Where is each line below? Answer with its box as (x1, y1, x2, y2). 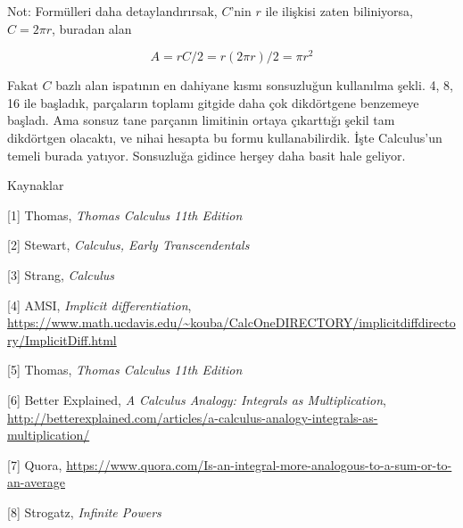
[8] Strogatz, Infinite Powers (7, 502, 161, 521)
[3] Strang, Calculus (7, 266, 115, 285)
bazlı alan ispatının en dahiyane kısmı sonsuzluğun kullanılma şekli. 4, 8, (55, 76, 453, 95)
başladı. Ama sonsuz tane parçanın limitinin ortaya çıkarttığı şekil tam (7, 111, 395, 129)
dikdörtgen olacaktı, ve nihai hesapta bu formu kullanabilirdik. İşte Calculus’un (7, 128, 442, 147)
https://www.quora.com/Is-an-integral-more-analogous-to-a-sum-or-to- (66, 455, 452, 474)
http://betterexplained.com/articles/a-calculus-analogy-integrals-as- (7, 408, 378, 426)
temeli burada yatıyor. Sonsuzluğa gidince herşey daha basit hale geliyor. (7, 145, 406, 164)
